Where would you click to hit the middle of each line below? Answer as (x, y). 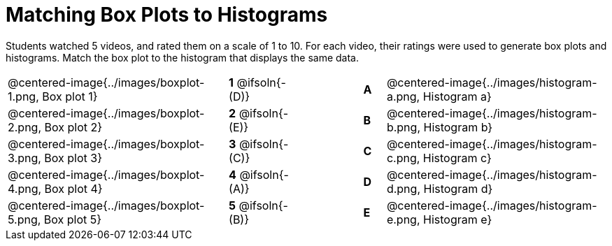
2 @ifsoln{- (259, 113)
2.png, (25, 127)
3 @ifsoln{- (259, 144)
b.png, (403, 127)
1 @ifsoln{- (257, 82)
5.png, (24, 219)
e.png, (403, 219)
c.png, (403, 158)
